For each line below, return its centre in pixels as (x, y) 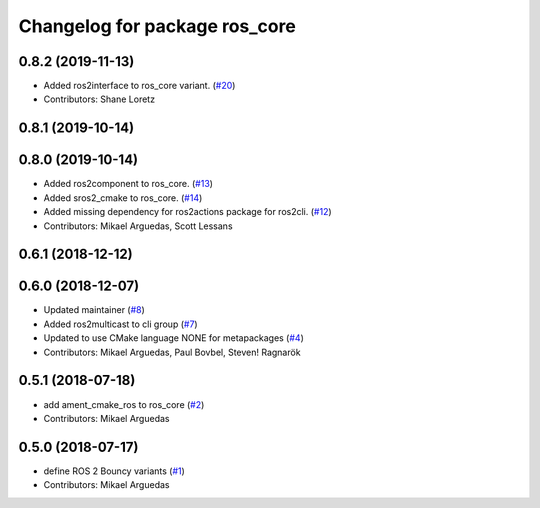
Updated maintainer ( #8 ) (94, 310)
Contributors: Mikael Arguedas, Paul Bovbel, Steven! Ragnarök (172, 352)
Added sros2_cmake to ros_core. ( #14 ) (123, 197)
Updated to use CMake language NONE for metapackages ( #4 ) (174, 338)
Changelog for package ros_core (157, 26)
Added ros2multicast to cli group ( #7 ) (121, 324)
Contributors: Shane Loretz (99, 99)
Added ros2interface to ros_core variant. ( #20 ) (139, 86)
